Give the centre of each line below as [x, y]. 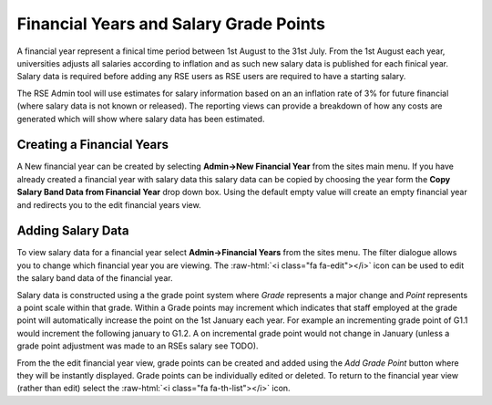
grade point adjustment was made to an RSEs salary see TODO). [138, 346]
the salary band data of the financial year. [95, 278]
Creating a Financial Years [92, 145]
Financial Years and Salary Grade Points [171, 24]
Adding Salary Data [73, 231]
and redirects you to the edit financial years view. [109, 204]
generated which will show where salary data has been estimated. [141, 119]
